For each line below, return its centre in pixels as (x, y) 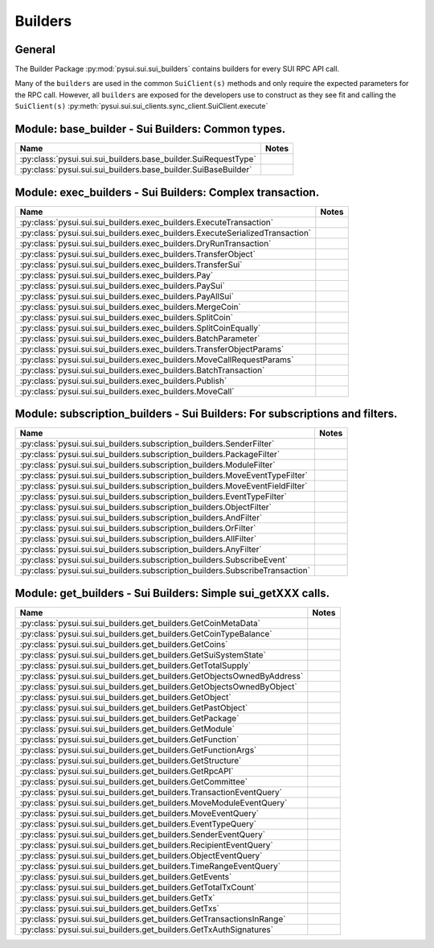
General (35, 49)
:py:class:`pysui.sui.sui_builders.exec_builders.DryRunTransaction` (145, 243)
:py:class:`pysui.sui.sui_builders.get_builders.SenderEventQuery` (142, 835)
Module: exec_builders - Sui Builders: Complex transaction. (167, 192)
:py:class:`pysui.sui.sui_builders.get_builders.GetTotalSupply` (135, 666)
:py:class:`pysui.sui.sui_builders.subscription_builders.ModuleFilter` (148, 465)
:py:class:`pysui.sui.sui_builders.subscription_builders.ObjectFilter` (146, 507)
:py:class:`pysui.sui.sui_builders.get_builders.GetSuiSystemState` (143, 654)
